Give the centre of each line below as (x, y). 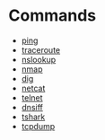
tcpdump (38, 126)
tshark (33, 117)
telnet (32, 97)
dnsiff (32, 107)
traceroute (40, 49)
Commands (52, 16)
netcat (33, 88)
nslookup (39, 59)
